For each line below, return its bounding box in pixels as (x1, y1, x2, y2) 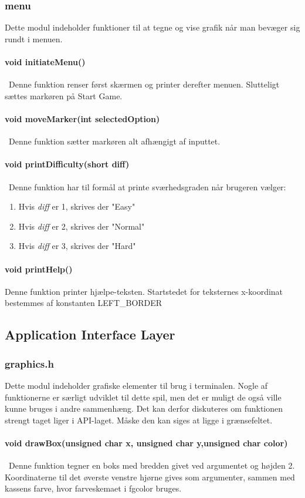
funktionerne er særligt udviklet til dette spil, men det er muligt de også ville (5, 391, 282, 403)
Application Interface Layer (5, 325, 175, 344)
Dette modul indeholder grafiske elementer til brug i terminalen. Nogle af (5, 379, 268, 391)
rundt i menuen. (5, 32, 63, 45)
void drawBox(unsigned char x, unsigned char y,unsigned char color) (5, 436, 288, 449)
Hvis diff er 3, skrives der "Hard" (18, 240, 136, 252)
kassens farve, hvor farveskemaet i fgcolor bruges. (5, 482, 182, 494)
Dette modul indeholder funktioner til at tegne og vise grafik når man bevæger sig (5, 21, 300, 33)
